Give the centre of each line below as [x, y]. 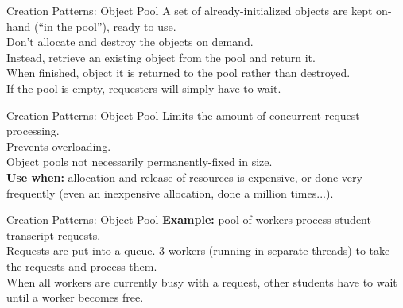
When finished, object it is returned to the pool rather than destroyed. [178, 73]
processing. [33, 131]
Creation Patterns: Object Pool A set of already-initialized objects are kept [190, 10]
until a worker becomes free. [75, 297]
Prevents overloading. [59, 146]
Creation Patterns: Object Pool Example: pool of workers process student [189, 219]
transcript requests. [54, 235]
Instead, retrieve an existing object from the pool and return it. [161, 57]
